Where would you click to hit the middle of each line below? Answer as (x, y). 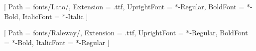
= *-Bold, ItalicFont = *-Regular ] (57, 42)
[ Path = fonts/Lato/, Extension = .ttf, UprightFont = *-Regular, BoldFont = (124, 6)
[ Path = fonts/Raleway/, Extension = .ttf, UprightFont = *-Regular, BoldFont (126, 33)
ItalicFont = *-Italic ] (55, 16)
